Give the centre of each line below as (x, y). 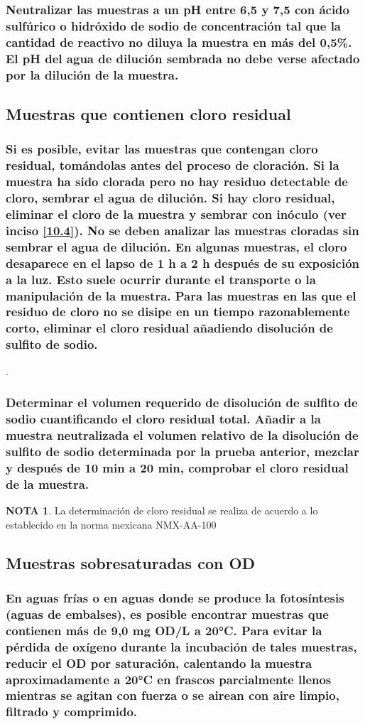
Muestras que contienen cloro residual (148, 113)
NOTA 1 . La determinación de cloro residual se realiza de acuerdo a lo (162, 510)
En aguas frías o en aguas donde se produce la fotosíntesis (175, 597)
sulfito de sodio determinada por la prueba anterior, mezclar (182, 451)
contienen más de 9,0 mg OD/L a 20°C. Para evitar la (164, 630)
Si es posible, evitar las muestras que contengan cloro (162, 149)
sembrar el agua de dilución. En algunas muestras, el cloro (176, 246)
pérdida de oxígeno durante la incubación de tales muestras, (181, 646)
